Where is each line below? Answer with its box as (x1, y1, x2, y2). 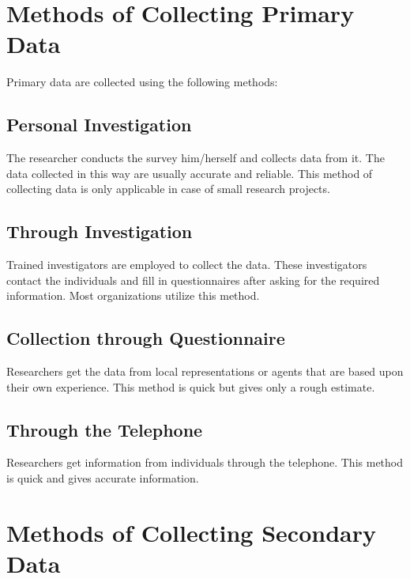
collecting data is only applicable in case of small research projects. (6, 180, 330, 197)
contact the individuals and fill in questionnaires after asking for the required (6, 271, 380, 288)
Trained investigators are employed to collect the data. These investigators (6, 256, 367, 273)
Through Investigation (6, 219, 193, 244)
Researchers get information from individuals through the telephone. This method (6, 454, 404, 471)
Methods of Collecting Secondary (6, 516, 376, 548)
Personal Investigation (6, 112, 192, 137)
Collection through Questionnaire (6, 326, 285, 350)
